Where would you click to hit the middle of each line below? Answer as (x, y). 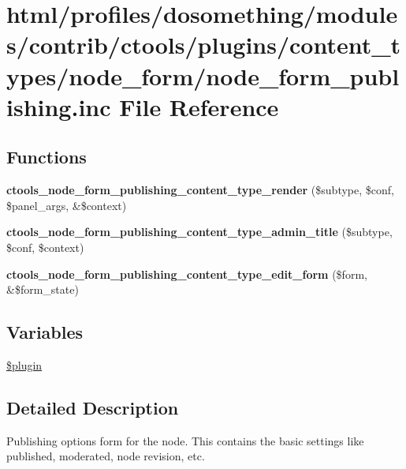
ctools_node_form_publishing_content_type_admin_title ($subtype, (199, 232)
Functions (47, 157)
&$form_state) (43, 289)
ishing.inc (59, 106)
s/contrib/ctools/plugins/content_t (204, 45)
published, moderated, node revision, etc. (106, 456)
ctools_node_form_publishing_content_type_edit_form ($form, (187, 274)
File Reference (199, 106)
